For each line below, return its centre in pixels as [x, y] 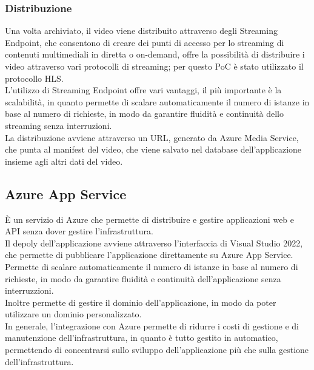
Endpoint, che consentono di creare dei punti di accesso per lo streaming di [145, 42]
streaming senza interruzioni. [58, 125]
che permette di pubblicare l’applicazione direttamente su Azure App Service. [149, 255]
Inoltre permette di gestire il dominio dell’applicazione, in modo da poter [141, 302]
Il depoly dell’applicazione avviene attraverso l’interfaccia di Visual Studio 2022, [154, 243]
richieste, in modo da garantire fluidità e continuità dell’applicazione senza [143, 278]
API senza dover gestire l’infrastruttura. [79, 231]
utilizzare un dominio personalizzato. [73, 314]
